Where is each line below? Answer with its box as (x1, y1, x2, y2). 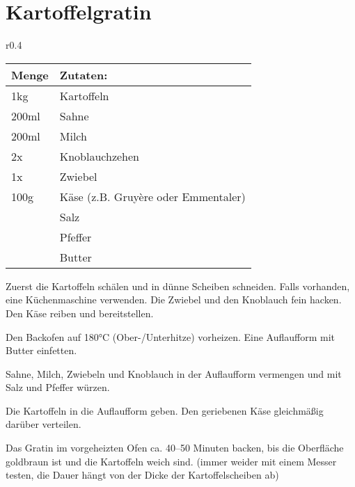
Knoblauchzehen (59, 147, 140, 164)
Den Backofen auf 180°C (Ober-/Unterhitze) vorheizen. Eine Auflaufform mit (6, 329, 336, 344)
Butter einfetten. (6, 343, 77, 358)
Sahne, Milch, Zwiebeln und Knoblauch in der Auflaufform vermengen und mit (6, 366, 342, 381)
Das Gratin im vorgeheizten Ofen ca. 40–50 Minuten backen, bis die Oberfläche (6, 440, 344, 455)
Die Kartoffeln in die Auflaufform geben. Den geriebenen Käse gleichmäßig (6, 403, 324, 417)
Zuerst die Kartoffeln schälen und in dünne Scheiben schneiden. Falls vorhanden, (6, 278, 350, 293)
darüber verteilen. (6, 417, 81, 431)
